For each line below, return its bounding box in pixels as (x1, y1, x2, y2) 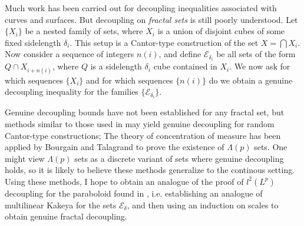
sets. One (254, 141, 288, 153)
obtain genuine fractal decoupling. (5, 210, 127, 222)
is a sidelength (90, 60, 142, 72)
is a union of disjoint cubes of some (157, 25, 285, 37)
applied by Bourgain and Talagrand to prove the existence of (5, 141, 224, 153)
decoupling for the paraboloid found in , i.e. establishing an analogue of (5, 187, 263, 199)
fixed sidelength (5, 36, 61, 48)
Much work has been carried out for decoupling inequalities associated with (5, 2, 277, 14)
